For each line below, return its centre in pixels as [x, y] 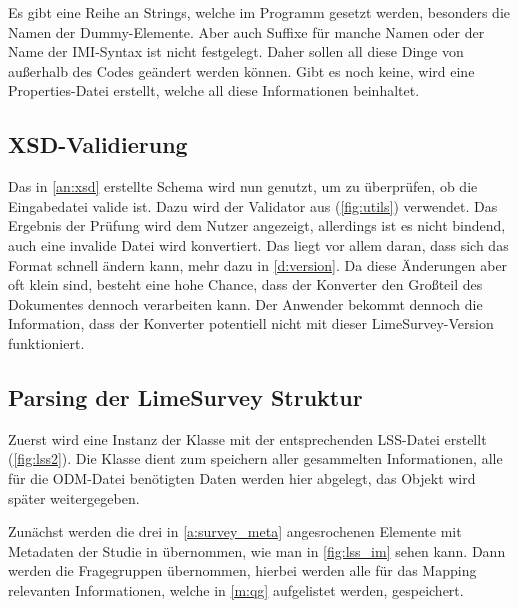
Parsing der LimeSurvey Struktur [185, 396]
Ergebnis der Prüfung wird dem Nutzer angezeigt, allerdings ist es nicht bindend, [257, 225]
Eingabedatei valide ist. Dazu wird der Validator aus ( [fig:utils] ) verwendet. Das [253, 205]
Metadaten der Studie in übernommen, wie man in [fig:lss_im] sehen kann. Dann [257, 550]
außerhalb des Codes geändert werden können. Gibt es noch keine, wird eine [241, 70]
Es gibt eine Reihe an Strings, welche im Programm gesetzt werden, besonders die [259, 12]
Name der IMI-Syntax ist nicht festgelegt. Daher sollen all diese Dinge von [236, 51]
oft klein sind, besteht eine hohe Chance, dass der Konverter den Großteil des [245, 284]
